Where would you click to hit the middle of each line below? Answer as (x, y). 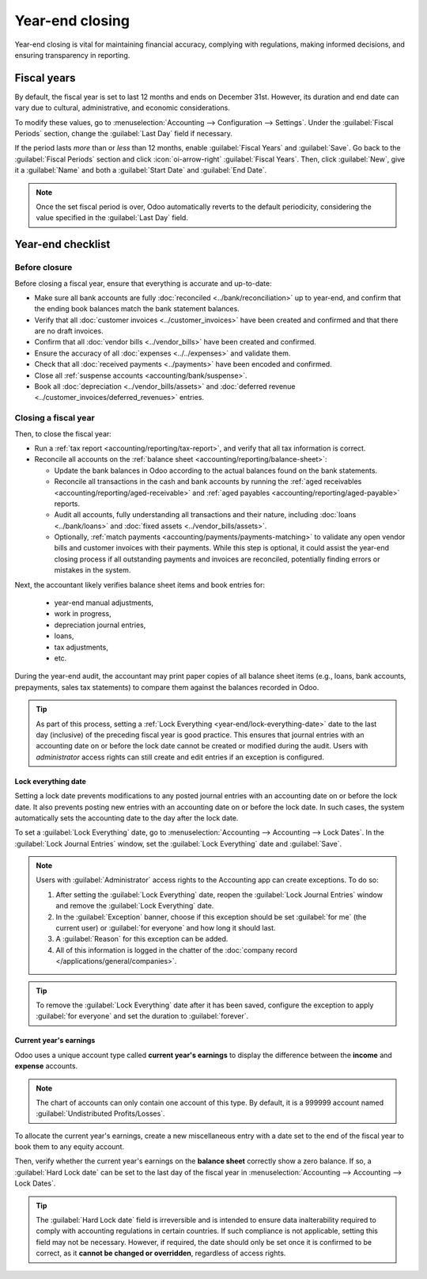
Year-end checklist (62, 244)
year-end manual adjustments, (104, 603)
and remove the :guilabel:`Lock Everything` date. (135, 906)
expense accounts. (46, 1066)
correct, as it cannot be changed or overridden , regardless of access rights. (161, 1253)
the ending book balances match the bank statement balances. (137, 309)
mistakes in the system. (93, 570)
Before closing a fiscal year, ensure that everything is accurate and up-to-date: (143, 283)
